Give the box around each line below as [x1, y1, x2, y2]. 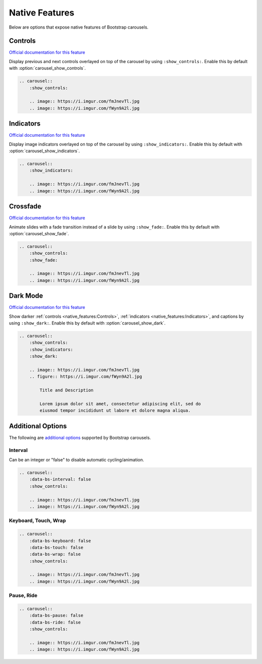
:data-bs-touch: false [29, 545, 83, 550]
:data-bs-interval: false [29, 477, 91, 482]
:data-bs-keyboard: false [29, 538, 91, 543]
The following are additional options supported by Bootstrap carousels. [9, 435, 151, 440]
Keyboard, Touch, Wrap [9, 517, 66, 524]
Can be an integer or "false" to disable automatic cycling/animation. [9, 457, 144, 463]
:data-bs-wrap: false [29, 551, 81, 557]
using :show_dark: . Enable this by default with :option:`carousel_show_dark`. [9, 320, 166, 326]
